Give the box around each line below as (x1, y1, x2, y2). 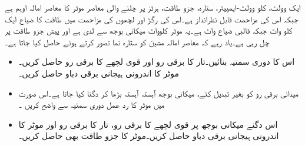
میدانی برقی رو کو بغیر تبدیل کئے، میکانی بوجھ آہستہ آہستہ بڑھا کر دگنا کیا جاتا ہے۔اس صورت (18, 87, 299, 99)
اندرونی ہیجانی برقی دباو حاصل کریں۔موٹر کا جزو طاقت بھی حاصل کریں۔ (18, 130, 279, 142)
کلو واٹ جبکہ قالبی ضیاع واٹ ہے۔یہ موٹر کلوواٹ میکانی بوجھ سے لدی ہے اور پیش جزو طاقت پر (5, 24, 293, 36)
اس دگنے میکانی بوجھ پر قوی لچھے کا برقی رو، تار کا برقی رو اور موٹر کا (18, 118, 278, 130)
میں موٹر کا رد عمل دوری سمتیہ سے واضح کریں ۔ (18, 98, 165, 111)
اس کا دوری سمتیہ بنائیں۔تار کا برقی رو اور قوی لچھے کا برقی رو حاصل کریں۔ (18, 55, 295, 68)
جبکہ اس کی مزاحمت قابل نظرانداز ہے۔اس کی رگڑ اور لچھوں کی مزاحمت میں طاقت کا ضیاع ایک (5, 12, 299, 25)
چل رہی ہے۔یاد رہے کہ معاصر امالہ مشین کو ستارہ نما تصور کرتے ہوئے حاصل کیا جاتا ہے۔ (5, 35, 270, 48)
